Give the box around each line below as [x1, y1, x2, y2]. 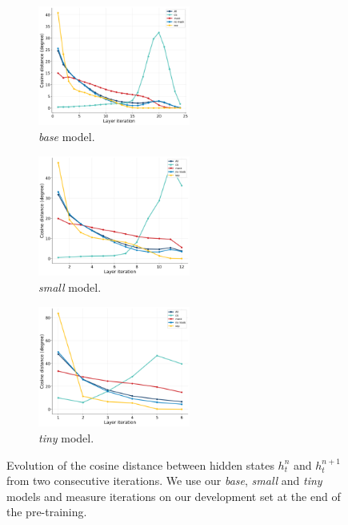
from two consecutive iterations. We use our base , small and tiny [6, 472, 322, 489]
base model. [38, 127, 95, 144]
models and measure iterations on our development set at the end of [6, 487, 341, 504]
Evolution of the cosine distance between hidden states [6, 456, 274, 473]
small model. [38, 278, 102, 295]
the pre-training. [6, 503, 87, 520]
